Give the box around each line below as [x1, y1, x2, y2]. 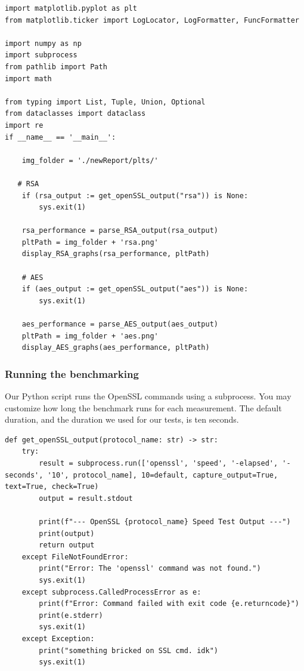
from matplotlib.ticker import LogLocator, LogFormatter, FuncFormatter [5, 16, 299, 24]
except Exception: [21, 634, 95, 643]
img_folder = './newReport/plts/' [21, 156, 159, 165]
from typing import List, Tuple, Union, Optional [5, 97, 206, 106]
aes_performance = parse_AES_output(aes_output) [21, 320, 218, 329]
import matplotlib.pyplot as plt [5, 4, 137, 13]
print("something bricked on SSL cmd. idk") [39, 646, 218, 655]
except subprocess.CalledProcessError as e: [21, 587, 201, 596]
